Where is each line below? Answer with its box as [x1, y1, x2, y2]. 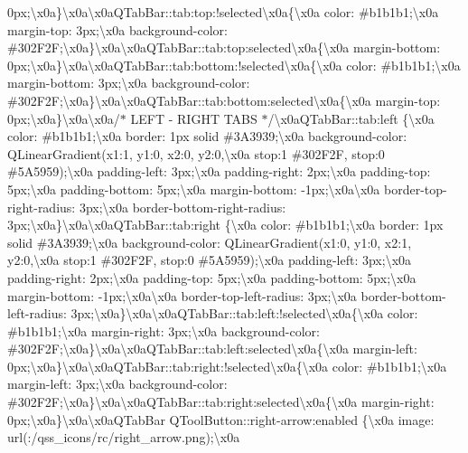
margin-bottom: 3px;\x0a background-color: [7, 73, 250, 92]
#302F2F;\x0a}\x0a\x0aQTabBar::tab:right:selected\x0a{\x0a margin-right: [7, 392, 435, 411]
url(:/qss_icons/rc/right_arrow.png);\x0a [7, 428, 240, 447]
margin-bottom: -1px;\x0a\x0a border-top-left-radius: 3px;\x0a [7, 286, 357, 305]
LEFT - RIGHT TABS [130, 109, 257, 127]
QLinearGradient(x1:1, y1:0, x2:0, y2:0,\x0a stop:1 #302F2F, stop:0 [7, 144, 385, 163]
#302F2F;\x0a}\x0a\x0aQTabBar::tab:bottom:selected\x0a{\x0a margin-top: [7, 90, 441, 109]
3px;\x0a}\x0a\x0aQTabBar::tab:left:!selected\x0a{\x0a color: [70, 304, 418, 323]
